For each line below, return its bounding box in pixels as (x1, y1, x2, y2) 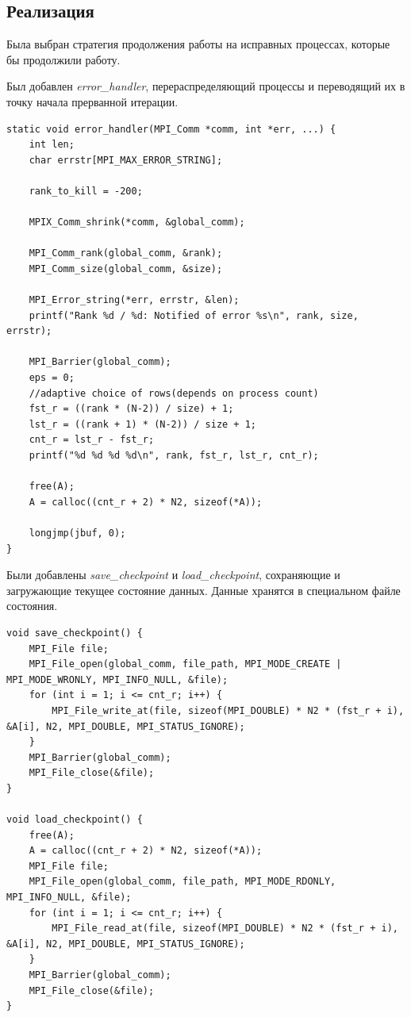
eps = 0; (29, 372, 75, 384)
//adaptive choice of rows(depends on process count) (29, 387, 319, 399)
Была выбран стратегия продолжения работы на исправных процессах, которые (6, 36, 390, 52)
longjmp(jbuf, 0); (29, 528, 126, 539)
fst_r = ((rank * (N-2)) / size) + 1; (29, 403, 234, 415)
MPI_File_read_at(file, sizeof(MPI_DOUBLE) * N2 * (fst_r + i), (52, 923, 398, 934)
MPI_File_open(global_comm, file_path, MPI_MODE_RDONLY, (29, 876, 336, 888)
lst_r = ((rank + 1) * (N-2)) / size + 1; (29, 418, 256, 430)
